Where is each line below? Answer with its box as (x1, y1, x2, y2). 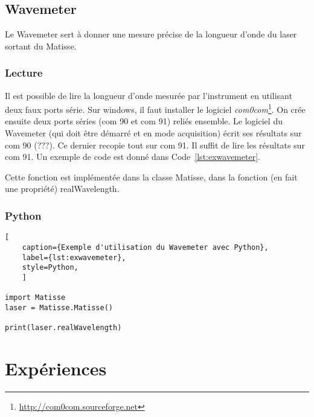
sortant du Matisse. (5, 39, 77, 52)
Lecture (5, 65, 43, 80)
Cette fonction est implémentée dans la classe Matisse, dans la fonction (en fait (5, 170, 298, 183)
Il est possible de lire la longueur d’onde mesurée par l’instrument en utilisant (5, 89, 292, 101)
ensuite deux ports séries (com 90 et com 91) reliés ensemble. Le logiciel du (5, 115, 283, 127)
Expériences (5, 355, 107, 380)
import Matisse (5, 293, 66, 302)
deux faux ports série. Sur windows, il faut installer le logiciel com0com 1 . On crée (5, 101, 306, 115)
